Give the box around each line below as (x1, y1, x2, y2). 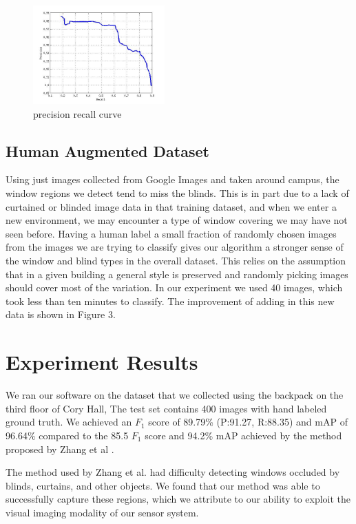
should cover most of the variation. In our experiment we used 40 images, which (6, 280, 343, 295)
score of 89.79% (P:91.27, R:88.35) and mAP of (148, 415, 348, 429)
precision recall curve (33, 106, 122, 120)
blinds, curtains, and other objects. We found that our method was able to (6, 478, 320, 492)
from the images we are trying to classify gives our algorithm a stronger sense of (6, 240, 344, 254)
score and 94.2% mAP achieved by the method (145, 428, 342, 442)
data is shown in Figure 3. (6, 307, 116, 322)
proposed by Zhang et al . (6, 441, 114, 456)
